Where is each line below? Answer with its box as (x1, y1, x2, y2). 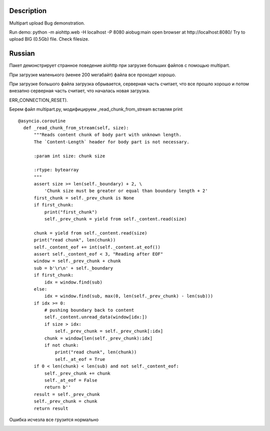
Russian (9, 49, 35, 58)
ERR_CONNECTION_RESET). (9, 97, 68, 103)
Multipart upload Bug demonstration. (9, 20, 85, 26)
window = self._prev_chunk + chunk (33, 258, 121, 264)
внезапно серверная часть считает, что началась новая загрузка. (9, 88, 150, 94)
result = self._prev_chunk (33, 391, 100, 397)
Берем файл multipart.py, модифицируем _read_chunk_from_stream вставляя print (9, 106, 183, 112)
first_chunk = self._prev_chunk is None (33, 195, 134, 200)
